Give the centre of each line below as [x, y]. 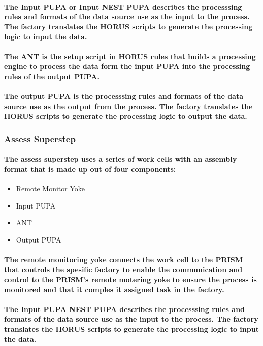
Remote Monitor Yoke [50, 188]
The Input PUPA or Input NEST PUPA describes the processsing [123, 6]
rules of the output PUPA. [52, 76]
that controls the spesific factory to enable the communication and [123, 269]
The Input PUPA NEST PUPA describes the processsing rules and [125, 309]
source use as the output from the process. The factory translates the [128, 106]
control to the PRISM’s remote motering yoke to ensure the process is [130, 279]
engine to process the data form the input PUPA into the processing [127, 66]
